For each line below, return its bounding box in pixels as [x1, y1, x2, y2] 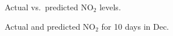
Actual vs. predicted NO [5, 1, 94, 13]
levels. [99, 1, 121, 13]
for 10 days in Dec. [101, 20, 169, 32]
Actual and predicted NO [5, 20, 96, 32]
